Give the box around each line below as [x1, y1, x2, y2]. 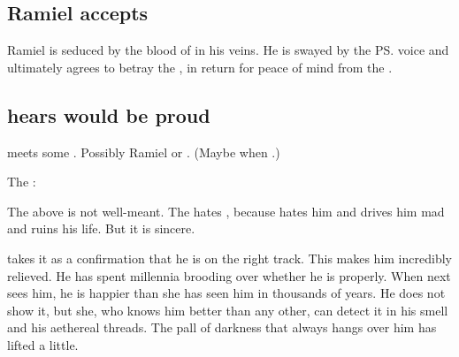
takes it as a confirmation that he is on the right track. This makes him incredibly [7, 248, 452, 267]
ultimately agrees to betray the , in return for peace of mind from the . [7, 57, 393, 76]
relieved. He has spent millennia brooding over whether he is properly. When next [7, 266, 451, 285]
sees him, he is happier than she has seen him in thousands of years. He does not [7, 284, 446, 302]
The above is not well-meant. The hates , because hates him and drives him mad [7, 201, 445, 220]
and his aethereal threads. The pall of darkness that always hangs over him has [7, 318, 437, 337]
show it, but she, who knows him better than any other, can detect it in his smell [7, 300, 448, 319]
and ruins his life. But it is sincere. [7, 219, 195, 238]
